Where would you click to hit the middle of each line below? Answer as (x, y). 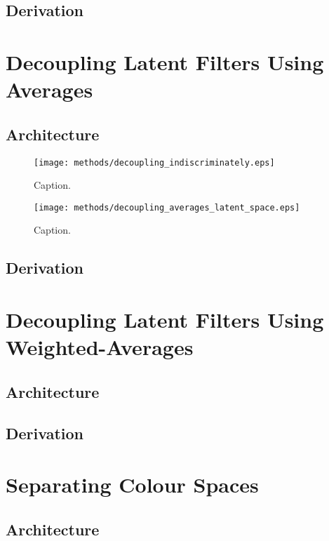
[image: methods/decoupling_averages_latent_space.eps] (167, 207)
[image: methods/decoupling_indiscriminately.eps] (154, 162)
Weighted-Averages (100, 347)
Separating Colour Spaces (132, 485)
